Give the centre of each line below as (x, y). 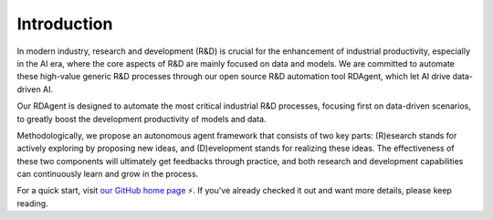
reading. (33, 203)
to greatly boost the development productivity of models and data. (142, 119)
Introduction (65, 24)
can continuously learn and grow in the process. (108, 174)
